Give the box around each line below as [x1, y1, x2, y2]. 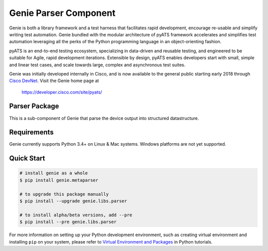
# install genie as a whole [19, 170, 88, 176]
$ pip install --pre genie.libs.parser [19, 219, 117, 225]
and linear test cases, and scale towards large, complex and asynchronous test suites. [9, 62, 186, 68]
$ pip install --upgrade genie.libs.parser [19, 198, 128, 204]
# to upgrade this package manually [19, 191, 109, 197]
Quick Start [9, 154, 45, 163]
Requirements [9, 128, 54, 137]
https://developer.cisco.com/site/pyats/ [21, 89, 102, 95]
